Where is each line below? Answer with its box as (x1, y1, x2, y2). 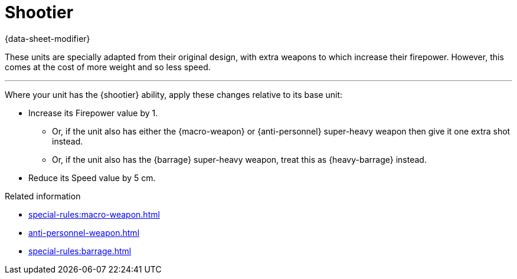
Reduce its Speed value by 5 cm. (28, 172, 156, 183)
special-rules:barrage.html (28, 245, 132, 256)
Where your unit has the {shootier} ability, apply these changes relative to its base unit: (5, 89, 343, 100)
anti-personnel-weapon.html (28, 227, 140, 238)
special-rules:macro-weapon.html (28, 209, 160, 219)
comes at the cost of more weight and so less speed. (5, 61, 211, 72)
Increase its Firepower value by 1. (28, 107, 158, 118)
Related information (5, 191, 81, 201)
